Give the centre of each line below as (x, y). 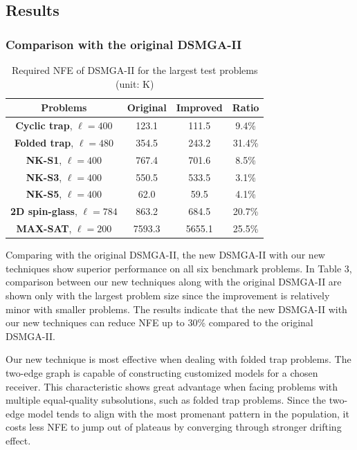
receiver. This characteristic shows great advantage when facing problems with (172, 386)
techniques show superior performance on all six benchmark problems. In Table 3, (179, 268)
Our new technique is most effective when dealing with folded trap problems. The (178, 359)
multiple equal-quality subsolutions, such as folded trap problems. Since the (166, 400)
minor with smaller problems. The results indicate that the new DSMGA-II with (176, 309)
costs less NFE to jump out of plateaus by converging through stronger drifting (174, 427)
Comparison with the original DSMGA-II (124, 44)
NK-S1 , (44, 159)
